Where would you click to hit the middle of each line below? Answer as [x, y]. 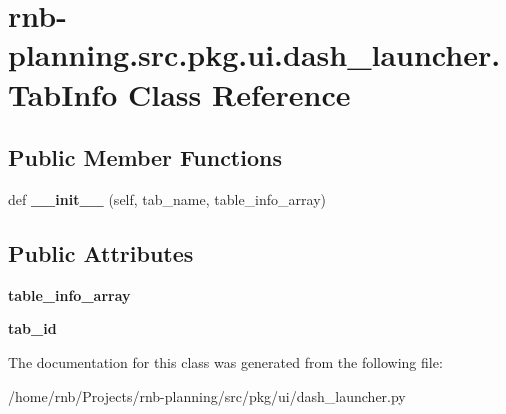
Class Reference [239, 93]
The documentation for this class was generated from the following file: [225, 361]
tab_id [32, 328]
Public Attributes [101, 252]
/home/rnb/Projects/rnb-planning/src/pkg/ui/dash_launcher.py [207, 395]
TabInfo [63, 93]
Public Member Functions [145, 157]
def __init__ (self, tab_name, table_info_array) [167, 198]
